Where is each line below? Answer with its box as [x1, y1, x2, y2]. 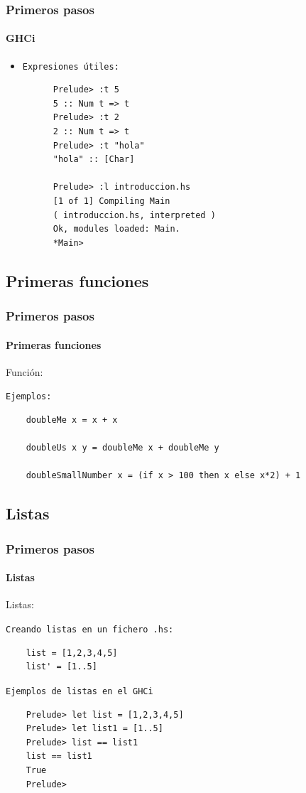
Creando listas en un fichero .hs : [6, 625, 174, 635]
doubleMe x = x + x [26, 415, 118, 426]
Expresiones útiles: [22, 61, 119, 72]
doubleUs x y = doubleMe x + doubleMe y [26, 443, 219, 453]
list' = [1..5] [26, 662, 97, 672]
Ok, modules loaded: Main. [53, 224, 180, 234]
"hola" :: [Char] [53, 154, 135, 165]
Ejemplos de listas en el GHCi [6, 686, 153, 696]
